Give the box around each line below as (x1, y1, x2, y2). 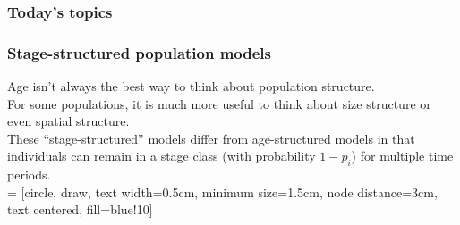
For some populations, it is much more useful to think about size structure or (7, 94, 431, 112)
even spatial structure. (7, 112, 130, 130)
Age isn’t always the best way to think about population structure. (7, 77, 375, 96)
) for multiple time (351, 146, 454, 165)
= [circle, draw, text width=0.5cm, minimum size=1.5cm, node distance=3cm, (7, 182, 438, 201)
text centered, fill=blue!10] (7, 200, 153, 219)
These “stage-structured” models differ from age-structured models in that (7, 129, 415, 147)
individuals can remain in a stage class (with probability (7, 146, 316, 165)
